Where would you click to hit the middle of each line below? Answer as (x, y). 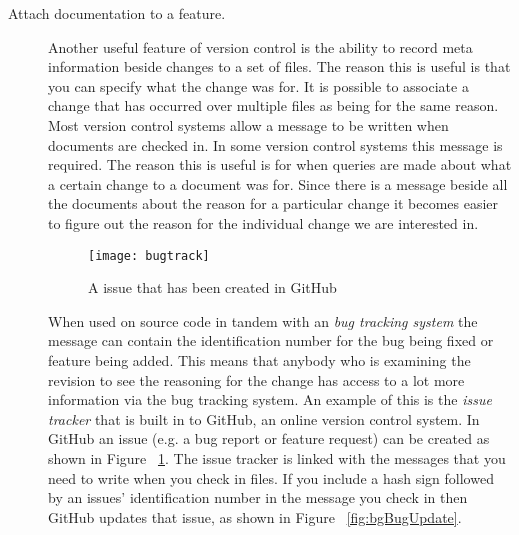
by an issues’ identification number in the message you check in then (258, 497)
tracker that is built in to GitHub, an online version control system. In (264, 418)
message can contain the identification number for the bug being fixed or (271, 340)
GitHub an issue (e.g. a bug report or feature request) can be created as (269, 438)
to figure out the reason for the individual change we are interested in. (263, 222)
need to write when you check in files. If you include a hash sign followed (271, 477)
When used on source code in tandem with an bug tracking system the (263, 320)
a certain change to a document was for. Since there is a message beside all (278, 183)
